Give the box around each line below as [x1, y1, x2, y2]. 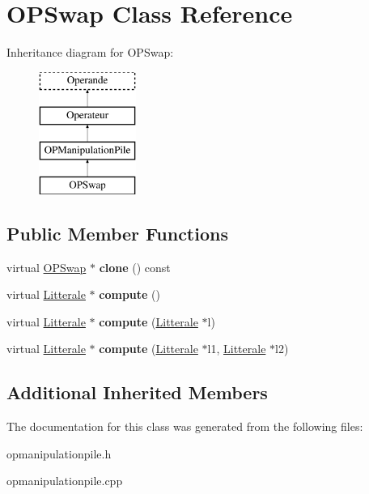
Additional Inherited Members [6, 380, 268, 405]
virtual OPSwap [6, 258, 87, 275]
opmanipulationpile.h [6, 445, 112, 462]
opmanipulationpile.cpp [6, 472, 123, 489]
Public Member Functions [6, 220, 228, 245]
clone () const [99, 258, 171, 275]
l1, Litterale [207, 340, 266, 357]
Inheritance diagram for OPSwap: [6, 44, 174, 61]
